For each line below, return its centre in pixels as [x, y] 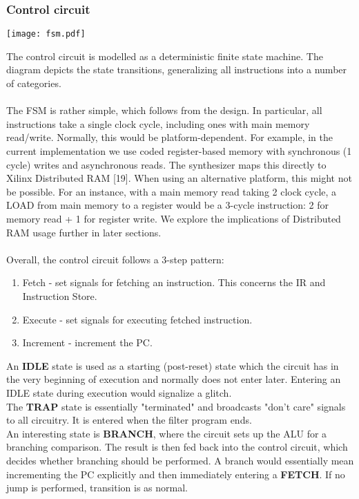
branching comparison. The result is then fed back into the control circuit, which [177, 447]
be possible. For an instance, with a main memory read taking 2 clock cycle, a [172, 191]
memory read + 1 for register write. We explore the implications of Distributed [174, 218]
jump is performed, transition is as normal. [97, 488]
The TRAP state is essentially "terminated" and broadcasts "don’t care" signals [176, 406]
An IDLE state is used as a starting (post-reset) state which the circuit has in [173, 365]
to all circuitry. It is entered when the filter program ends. [129, 420]
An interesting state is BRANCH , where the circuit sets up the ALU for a [167, 433]
